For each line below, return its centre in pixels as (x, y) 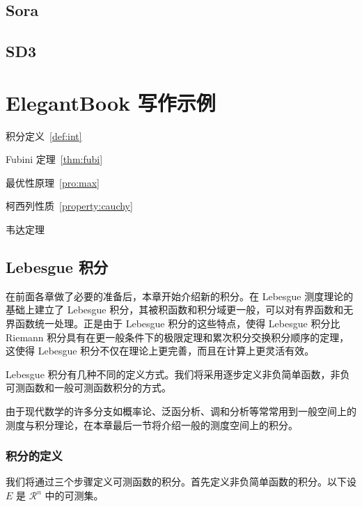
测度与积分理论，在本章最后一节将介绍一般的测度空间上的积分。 (152, 424)
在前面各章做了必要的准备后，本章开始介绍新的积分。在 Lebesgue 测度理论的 (180, 296)
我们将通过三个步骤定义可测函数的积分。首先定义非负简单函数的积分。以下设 (181, 482)
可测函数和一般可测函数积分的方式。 (88, 388)
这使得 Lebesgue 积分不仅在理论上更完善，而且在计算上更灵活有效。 (160, 351)
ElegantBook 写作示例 (111, 102)
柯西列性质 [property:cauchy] (69, 206)
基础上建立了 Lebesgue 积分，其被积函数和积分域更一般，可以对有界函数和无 (180, 310)
